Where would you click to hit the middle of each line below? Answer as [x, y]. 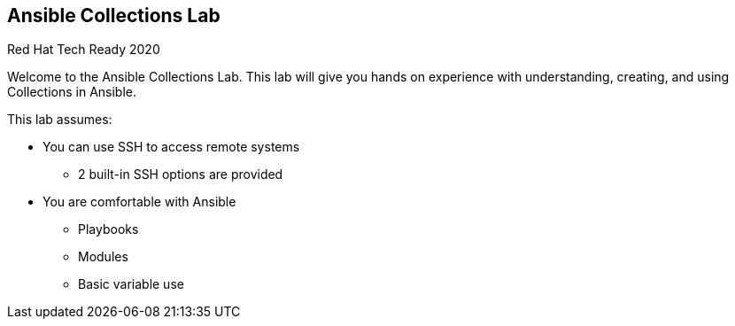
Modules [103, 257]
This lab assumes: [60, 120]
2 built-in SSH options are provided [181, 175]
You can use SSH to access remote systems [171, 147]
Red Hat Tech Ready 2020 [84, 50]
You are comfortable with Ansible [139, 202]
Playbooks [108, 229]
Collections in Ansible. [72, 92]
